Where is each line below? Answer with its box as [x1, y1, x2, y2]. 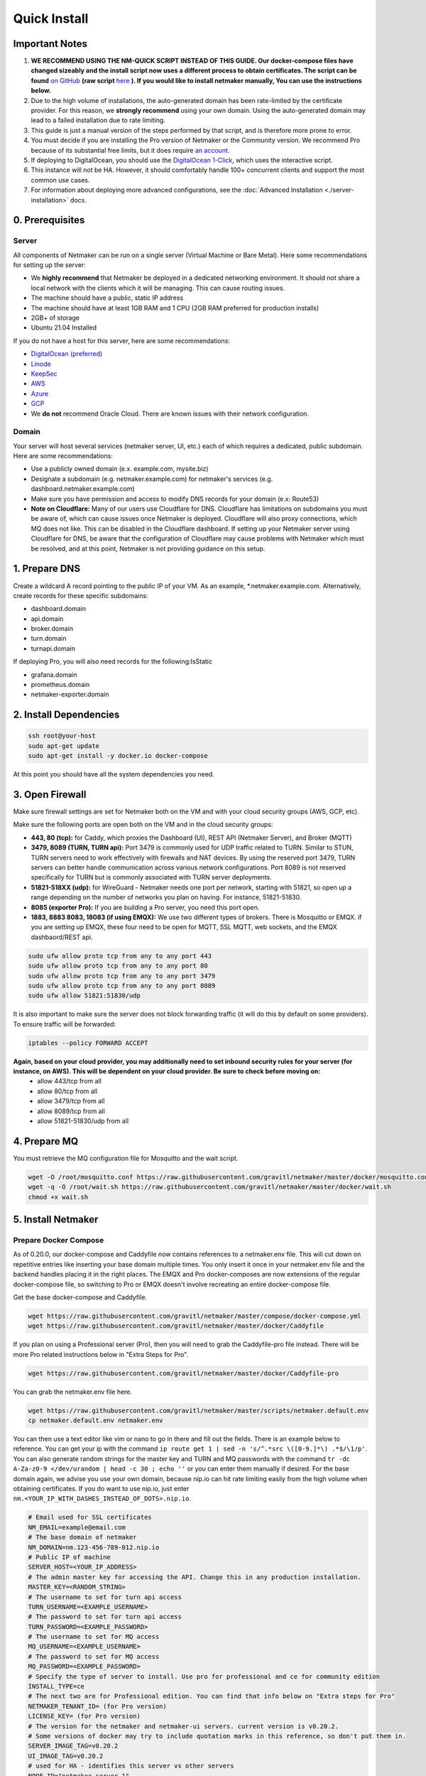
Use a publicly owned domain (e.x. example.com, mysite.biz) [31, 465, 209, 473]
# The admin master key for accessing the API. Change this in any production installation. [28, 1573, 361, 1581]
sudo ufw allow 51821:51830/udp [28, 992, 141, 1000]
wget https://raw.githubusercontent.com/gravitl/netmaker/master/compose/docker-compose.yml [28, 1311, 361, 1320]
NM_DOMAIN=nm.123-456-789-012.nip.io [28, 1543, 160, 1552]
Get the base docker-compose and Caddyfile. [13, 1293, 148, 1301]
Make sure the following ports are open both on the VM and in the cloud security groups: [13, 821, 273, 829]
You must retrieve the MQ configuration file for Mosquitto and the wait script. [13, 1154, 239, 1162]
